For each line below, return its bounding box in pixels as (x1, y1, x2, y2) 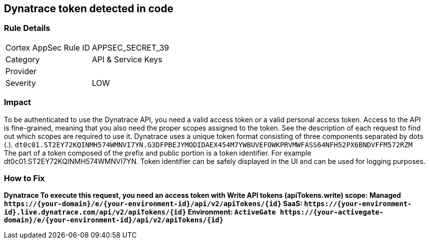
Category (5, 54, 40, 64)
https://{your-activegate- (280, 208, 384, 216)
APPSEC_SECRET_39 (92, 42, 169, 53)
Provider (5, 66, 37, 76)
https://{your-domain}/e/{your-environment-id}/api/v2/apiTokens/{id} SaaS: (4, 199, 303, 208)
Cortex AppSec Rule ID (5, 42, 90, 53)
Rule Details (4, 23, 51, 33)
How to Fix (4, 173, 45, 183)
